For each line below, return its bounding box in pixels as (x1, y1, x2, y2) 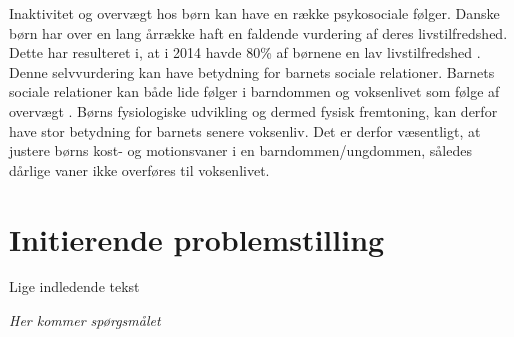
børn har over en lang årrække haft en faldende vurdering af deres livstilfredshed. (9, 22, 508, 43)
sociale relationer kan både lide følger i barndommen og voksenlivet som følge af (9, 81, 500, 102)
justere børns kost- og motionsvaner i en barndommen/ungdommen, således (9, 140, 472, 161)
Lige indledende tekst (9, 276, 140, 297)
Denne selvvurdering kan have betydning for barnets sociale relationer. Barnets (9, 61, 495, 82)
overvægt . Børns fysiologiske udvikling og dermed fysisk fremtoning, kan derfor (9, 100, 498, 121)
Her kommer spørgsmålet (9, 310, 161, 331)
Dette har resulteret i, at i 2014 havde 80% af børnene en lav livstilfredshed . (9, 42, 481, 63)
